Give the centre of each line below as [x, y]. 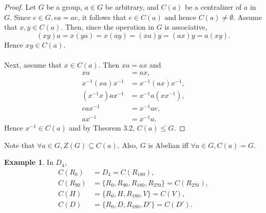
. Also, [128, 145]
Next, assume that [33, 64]
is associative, [186, 27]
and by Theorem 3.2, [102, 127]
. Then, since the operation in [108, 27]
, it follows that [102, 17]
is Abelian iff [168, 145]
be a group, [64, 7]
